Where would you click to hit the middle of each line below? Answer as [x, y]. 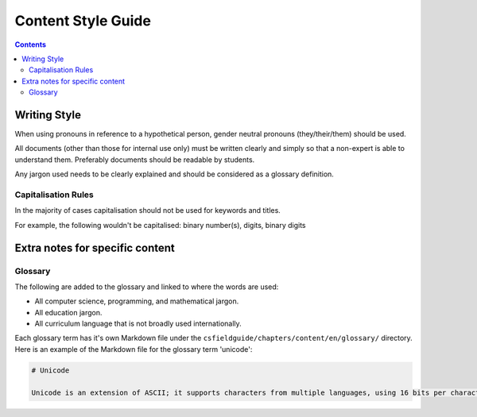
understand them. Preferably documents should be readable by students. [135, 160]
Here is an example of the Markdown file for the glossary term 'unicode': [134, 349]
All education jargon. [68, 312]
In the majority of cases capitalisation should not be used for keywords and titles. [148, 210]
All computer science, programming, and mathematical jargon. [137, 301]
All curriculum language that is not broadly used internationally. [138, 324]
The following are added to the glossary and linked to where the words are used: [147, 287]
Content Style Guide [83, 21]
